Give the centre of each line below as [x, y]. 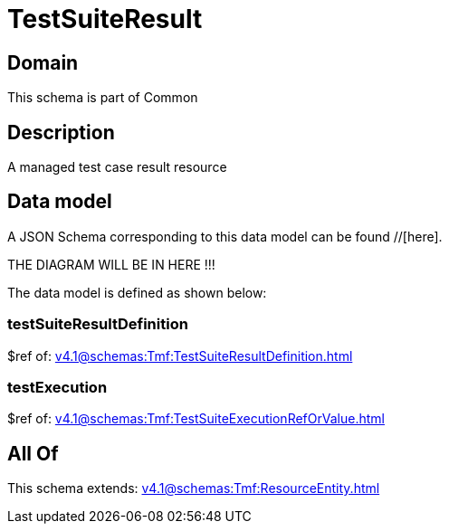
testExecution [57, 387]
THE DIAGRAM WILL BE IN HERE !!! [111, 264]
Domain [43, 62]
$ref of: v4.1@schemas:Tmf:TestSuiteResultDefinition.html [180, 356]
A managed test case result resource [117, 167]
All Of [33, 453]
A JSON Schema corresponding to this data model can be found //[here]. [225, 236]
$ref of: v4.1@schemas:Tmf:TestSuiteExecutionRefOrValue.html [196, 419]
